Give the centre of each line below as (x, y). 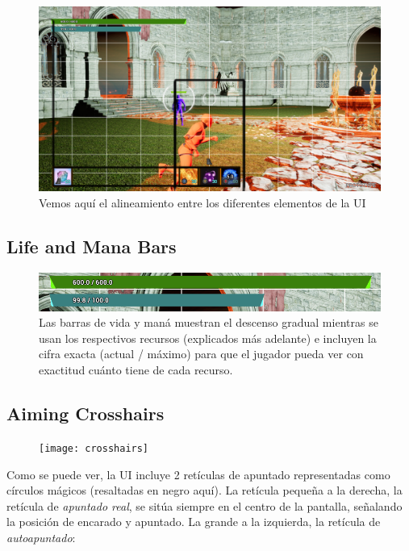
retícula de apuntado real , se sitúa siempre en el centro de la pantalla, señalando (204, 505)
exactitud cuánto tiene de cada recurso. (136, 370)
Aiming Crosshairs (86, 413)
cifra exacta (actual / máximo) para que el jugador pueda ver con (201, 354)
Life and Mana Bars (92, 246)
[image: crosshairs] (94, 448)
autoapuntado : (41, 537)
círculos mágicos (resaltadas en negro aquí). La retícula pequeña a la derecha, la (204, 490)
